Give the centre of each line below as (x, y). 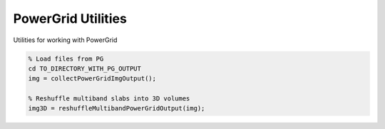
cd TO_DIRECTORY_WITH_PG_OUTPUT (85, 68)
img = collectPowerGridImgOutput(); (92, 79)
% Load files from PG (66, 58)
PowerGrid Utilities (70, 19)
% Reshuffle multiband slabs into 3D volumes (109, 99)
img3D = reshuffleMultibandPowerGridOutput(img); (117, 108)
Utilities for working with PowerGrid (65, 40)
